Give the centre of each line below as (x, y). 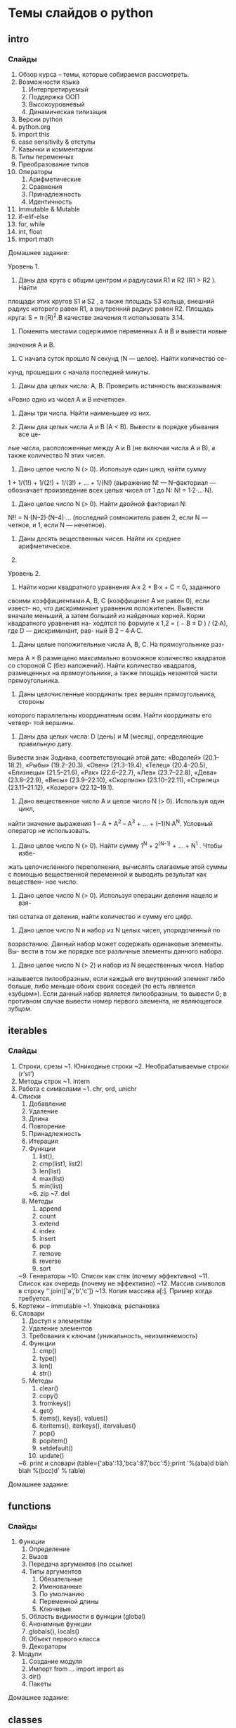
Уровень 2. (24, 573)
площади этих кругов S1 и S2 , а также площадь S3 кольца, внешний (111, 301)
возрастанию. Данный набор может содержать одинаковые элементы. (116, 944)
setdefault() (56, 1448)
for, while (32, 224)
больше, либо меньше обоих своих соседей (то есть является (102, 986)
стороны (31, 701)
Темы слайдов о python (81, 13)
